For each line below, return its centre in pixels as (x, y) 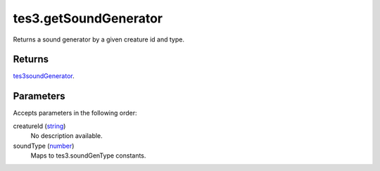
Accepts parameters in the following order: (75, 113)
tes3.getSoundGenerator (88, 18)
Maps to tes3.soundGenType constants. (88, 156)
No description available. (67, 136)
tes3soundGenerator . (44, 76)
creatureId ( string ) (39, 126)
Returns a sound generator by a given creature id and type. (99, 39)
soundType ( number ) (44, 146)
